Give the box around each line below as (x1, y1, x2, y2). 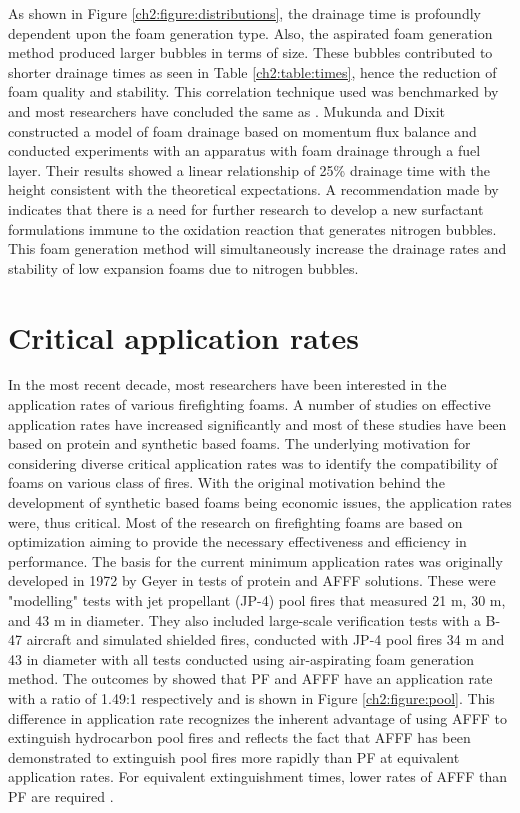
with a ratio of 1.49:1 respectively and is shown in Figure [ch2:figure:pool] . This (8, 687, 495, 708)
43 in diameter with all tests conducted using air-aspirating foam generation (8, 648, 474, 669)
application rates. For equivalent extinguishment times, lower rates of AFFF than (8, 766, 508, 787)
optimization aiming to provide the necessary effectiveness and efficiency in (8, 531, 467, 552)
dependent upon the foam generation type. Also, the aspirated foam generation (8, 22, 493, 43)
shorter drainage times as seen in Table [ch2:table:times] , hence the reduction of (8, 61, 497, 82)
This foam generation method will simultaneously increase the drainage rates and (8, 238, 507, 259)
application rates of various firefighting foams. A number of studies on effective (8, 394, 491, 415)
